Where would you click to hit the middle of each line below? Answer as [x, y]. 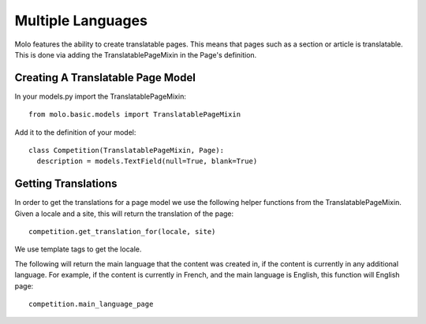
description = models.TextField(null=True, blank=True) [147, 161]
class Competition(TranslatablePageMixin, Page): [127, 151]
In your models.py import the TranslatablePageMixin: [101, 96]
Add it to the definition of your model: [75, 132]
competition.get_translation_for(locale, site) [122, 232]
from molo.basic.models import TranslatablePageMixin [135, 115]
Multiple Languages [81, 20]
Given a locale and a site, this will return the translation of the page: [124, 214]
